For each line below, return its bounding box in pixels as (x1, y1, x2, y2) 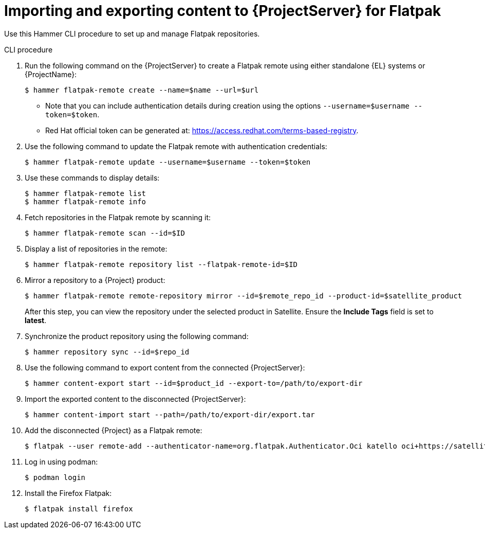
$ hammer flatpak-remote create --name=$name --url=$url (25, 85, 259, 94)
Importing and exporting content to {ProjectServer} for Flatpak (4, 2, 441, 20)
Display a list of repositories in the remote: (25, 244, 167, 253)
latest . (25, 315, 47, 325)
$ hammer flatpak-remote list (25, 189, 146, 198)
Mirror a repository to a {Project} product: (25, 275, 165, 285)
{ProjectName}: (25, 69, 77, 79)
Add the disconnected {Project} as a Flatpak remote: (25, 425, 202, 435)
